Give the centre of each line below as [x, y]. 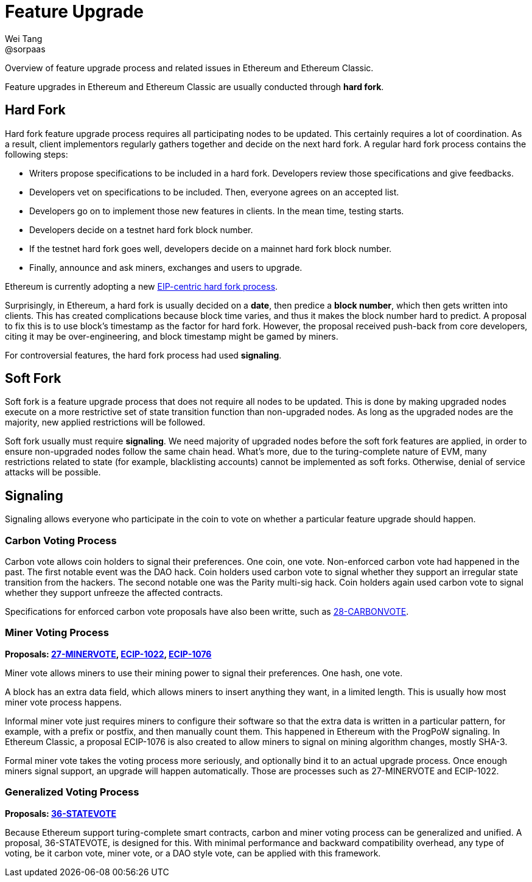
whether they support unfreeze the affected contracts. [114, 593]
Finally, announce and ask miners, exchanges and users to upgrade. [166, 267]
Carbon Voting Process [61, 540]
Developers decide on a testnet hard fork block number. [141, 229]
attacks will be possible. [53, 472]
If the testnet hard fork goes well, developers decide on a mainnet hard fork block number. [211, 248]
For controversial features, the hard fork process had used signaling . [143, 355]
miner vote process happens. [63, 702]
